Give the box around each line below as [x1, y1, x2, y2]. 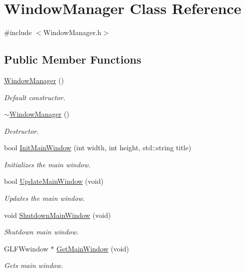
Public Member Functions [4, 52, 141, 67]
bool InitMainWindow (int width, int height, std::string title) [4, 142, 191, 153]
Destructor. [4, 125, 39, 136]
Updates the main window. [4, 193, 85, 203]
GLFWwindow [4, 243, 49, 253]
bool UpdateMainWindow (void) [4, 176, 104, 186]
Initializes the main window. [4, 159, 91, 169]
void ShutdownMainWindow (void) [4, 209, 111, 220]
